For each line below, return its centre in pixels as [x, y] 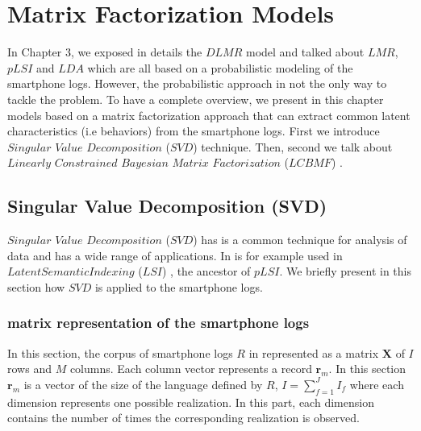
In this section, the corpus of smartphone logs [120, 352]
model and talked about [305, 52]
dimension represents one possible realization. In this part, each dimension [191, 402]
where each [377, 384]
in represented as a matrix [314, 352]
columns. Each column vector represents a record [191, 369]
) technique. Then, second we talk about [293, 146]
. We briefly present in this [345, 271]
